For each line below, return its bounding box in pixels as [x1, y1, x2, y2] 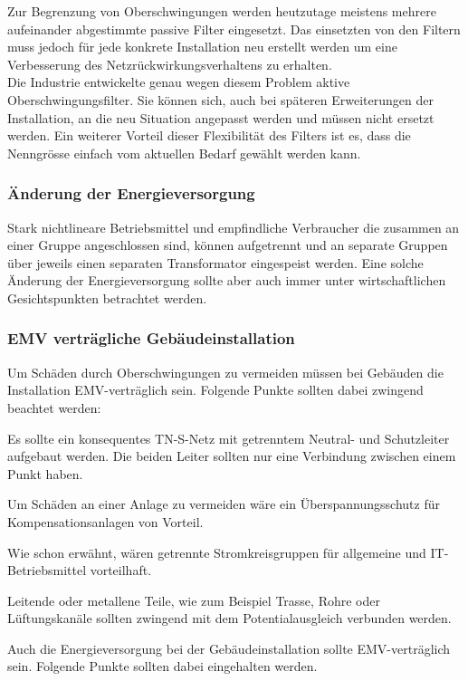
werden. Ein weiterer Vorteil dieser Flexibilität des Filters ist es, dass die [7, 126, 411, 145]
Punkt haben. [7, 464, 83, 483]
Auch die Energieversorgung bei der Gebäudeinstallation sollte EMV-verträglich [7, 638, 451, 657]
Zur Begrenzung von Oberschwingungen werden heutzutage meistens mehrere [7, 2, 436, 20]
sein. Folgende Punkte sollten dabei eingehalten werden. [7, 657, 318, 676]
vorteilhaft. [90, 561, 152, 580]
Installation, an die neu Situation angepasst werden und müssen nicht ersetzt [7, 108, 435, 127]
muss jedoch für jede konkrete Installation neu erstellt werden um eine [7, 37, 397, 56]
